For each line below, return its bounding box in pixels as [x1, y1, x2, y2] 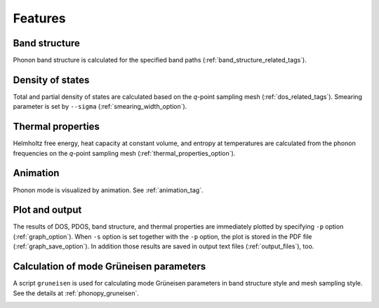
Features [13, 11, 66, 26]
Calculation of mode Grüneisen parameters [13, 260, 206, 273]
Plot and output [13, 204, 82, 216]
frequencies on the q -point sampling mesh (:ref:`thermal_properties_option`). [13, 149, 236, 157]
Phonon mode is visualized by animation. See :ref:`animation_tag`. [13, 186, 204, 194]
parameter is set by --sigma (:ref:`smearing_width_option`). [13, 102, 187, 111]
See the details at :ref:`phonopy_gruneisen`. [13, 288, 140, 297]
